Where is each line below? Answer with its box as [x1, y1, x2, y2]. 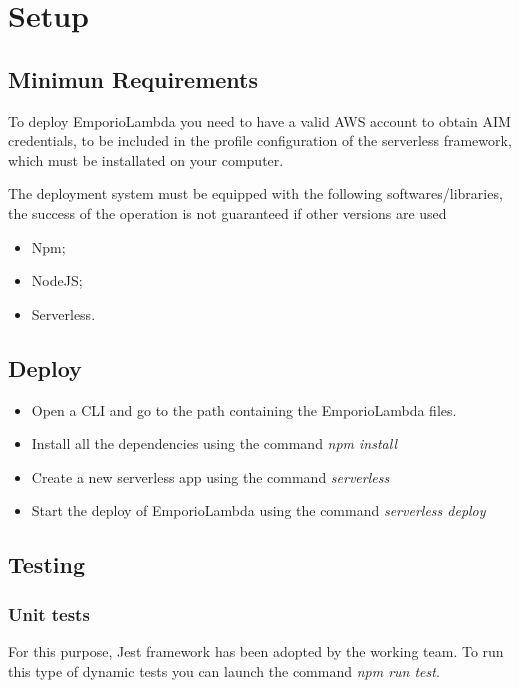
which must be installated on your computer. [8, 149, 284, 170]
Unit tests [8, 601, 90, 626]
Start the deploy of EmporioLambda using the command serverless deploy [31, 500, 486, 521]
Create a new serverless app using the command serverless [31, 466, 390, 487]
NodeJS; [31, 270, 83, 291]
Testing [8, 549, 85, 580]
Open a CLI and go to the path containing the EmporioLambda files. [31, 399, 457, 420]
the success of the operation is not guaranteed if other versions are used [8, 202, 447, 223]
